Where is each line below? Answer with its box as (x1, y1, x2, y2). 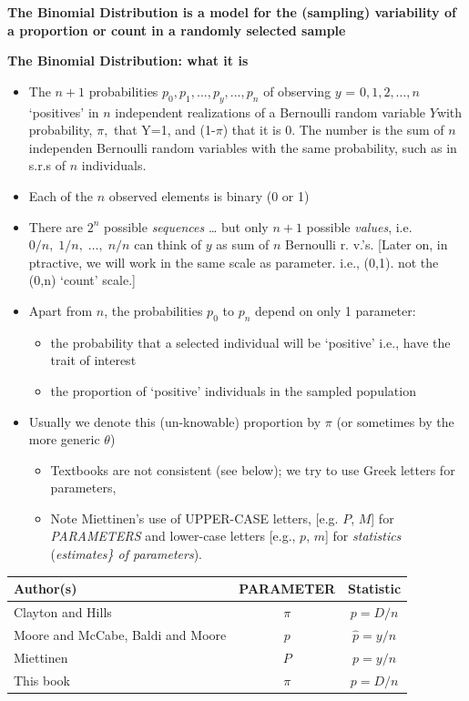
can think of (134, 235, 202, 254)
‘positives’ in (28, 102, 99, 121)
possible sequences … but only (103, 217, 269, 236)
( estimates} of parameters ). (50, 544, 202, 564)
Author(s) (14, 579, 77, 598)
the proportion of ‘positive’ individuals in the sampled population (50, 381, 416, 400)
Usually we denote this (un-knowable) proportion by (28, 411, 321, 431)
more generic (28, 430, 100, 449)
